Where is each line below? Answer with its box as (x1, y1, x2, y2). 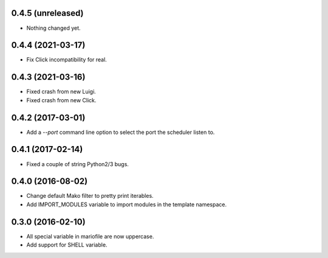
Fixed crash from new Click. (26, 96, 97, 103)
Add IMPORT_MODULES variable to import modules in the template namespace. (26, 201, 227, 208)
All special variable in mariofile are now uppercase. (26, 232, 154, 240)
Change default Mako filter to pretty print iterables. (26, 192, 154, 200)
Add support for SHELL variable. (26, 241, 108, 249)
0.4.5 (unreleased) (11, 8, 84, 18)
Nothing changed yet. (26, 24, 81, 32)
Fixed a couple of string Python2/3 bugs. (26, 160, 129, 167)
